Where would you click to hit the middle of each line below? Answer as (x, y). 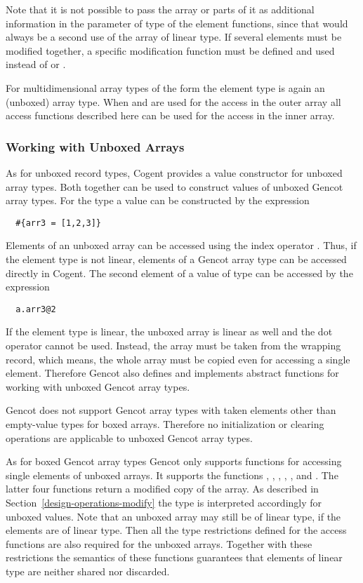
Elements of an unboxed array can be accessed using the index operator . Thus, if (181, 245)
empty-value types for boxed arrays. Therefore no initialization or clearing (165, 424)
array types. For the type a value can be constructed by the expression (158, 200)
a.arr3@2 (36, 309)
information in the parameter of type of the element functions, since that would (177, 23)
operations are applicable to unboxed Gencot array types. (129, 437)
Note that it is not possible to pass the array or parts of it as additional (160, 9)
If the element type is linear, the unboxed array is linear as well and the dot (169, 331)
